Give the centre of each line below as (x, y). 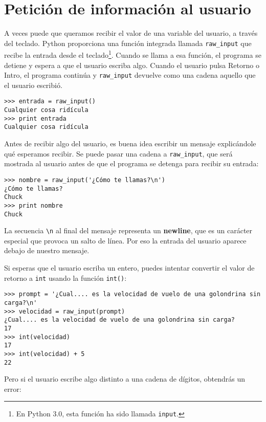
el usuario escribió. (33, 85)
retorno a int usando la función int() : (65, 277)
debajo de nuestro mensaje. (47, 250)
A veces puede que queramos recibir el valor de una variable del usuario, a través (131, 33)
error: (13, 388)
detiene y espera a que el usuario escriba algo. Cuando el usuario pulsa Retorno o (132, 65)
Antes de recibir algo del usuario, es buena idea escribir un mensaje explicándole (130, 143)
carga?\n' (21, 303)
